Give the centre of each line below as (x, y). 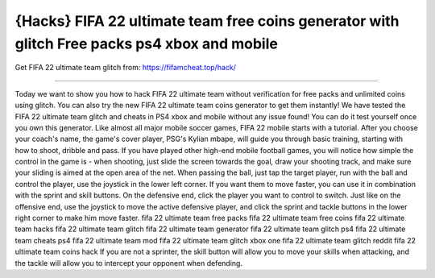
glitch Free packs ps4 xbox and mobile (146, 44)
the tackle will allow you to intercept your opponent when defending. (129, 263)
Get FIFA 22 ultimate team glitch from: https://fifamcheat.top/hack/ (126, 68)
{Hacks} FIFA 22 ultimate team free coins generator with (207, 21)
